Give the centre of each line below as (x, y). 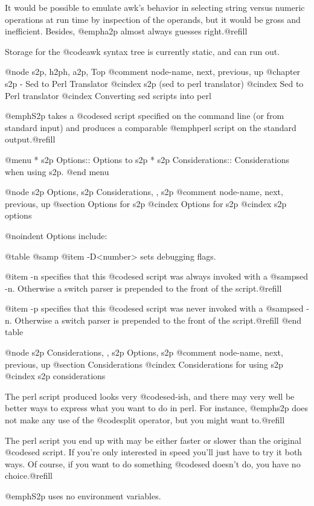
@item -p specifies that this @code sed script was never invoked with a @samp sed (154, 308)
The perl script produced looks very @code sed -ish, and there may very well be (150, 396)
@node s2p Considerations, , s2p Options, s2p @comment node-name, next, (144, 352)
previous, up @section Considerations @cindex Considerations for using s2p (144, 364)
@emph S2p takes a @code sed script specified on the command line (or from (145, 116)
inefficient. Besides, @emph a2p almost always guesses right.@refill (126, 31)
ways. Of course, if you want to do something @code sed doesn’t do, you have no (153, 463)
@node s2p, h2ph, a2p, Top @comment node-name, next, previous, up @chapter (153, 72)
